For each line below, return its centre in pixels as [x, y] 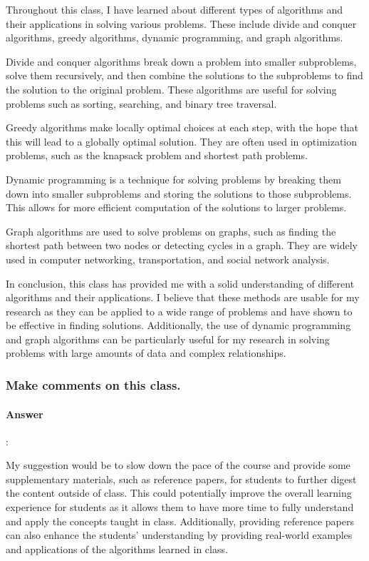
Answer [25, 414]
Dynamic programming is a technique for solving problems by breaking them [173, 179]
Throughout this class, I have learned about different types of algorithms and [175, 9]
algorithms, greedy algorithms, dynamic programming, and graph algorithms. [175, 37]
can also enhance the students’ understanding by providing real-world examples [179, 535]
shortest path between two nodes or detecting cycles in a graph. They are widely [182, 245]
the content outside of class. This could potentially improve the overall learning [179, 493]
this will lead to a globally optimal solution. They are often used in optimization [182, 141]
